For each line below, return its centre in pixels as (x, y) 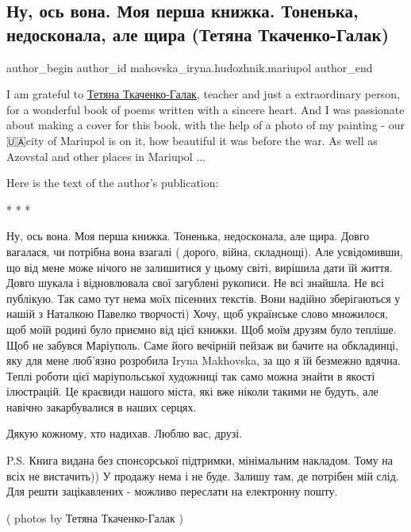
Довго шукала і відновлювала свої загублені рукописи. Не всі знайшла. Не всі (195, 283)
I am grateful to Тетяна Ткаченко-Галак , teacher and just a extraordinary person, (203, 94)
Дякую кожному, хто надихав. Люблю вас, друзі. (125, 433)
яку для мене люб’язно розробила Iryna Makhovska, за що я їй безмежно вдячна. (204, 360)
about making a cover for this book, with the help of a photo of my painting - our (205, 125)
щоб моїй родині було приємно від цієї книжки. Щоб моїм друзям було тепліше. (202, 329)
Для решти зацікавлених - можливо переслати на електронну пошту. (172, 491)
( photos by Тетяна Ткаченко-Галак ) (95, 517)
